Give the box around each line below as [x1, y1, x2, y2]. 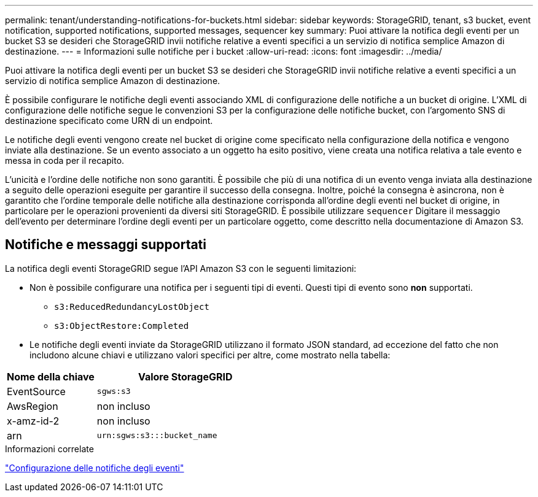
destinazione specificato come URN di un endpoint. [5, 115, 213, 126]
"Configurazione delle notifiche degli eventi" [5, 462, 184, 473]
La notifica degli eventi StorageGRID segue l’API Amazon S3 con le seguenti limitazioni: [5, 263, 357, 274]
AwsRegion [7, 399, 58, 412]
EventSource [7, 385, 66, 398]
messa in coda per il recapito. [5, 155, 125, 166]
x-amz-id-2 [7, 414, 60, 427]
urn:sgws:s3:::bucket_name [96, 431, 217, 441]
